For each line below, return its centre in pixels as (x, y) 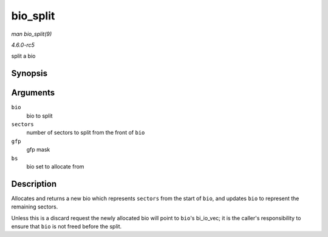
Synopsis (29, 74)
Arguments (33, 93)
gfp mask (38, 150)
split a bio (23, 56)
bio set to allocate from (55, 166)
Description (34, 184)
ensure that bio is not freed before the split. (67, 227)
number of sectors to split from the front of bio (86, 133)
